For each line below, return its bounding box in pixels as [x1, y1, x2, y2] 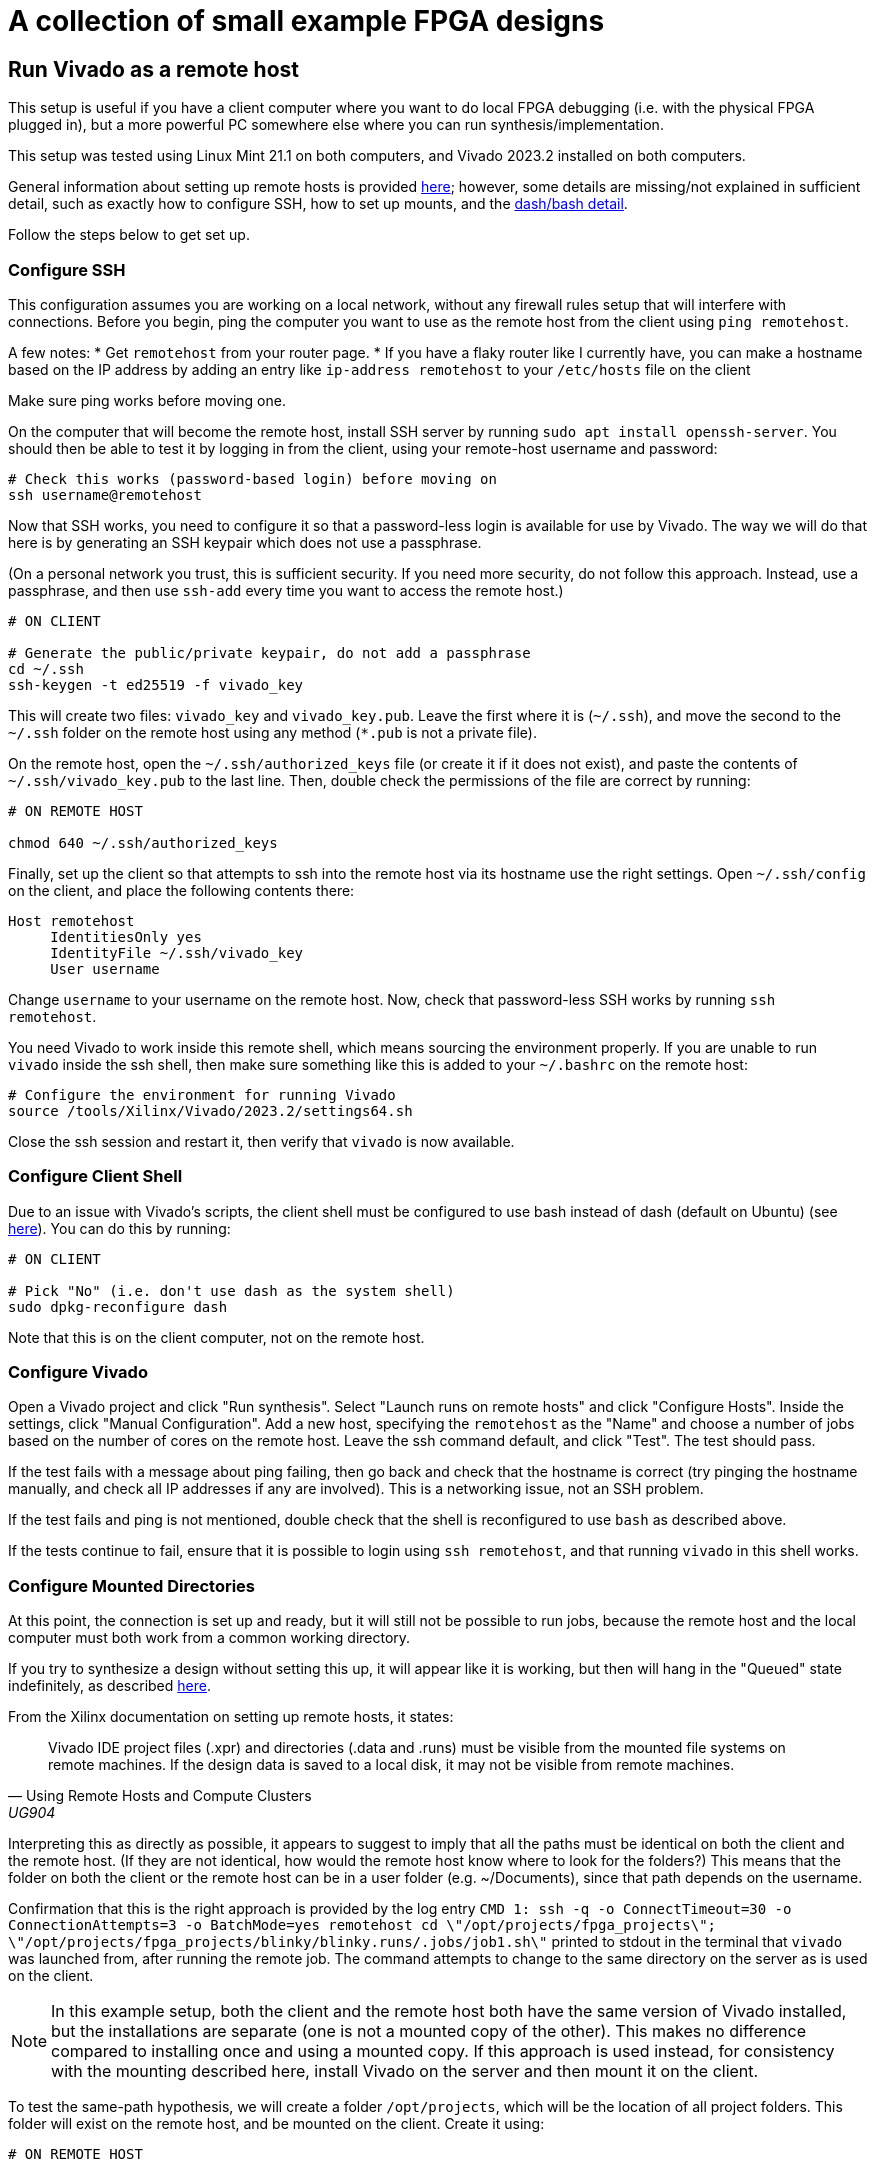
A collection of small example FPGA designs [8, 4, 605, 38]
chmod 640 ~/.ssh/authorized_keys [8, 834, 278, 851]
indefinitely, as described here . [8, 1677, 211, 1695]
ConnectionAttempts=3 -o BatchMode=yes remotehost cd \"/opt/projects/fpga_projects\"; [8, 1917, 717, 1934]
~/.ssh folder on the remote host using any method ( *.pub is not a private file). [8, 723, 537, 741]
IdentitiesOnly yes [50, 928, 202, 945]
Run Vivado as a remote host [8, 56, 300, 82]
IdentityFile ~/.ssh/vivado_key [50, 944, 304, 961]
